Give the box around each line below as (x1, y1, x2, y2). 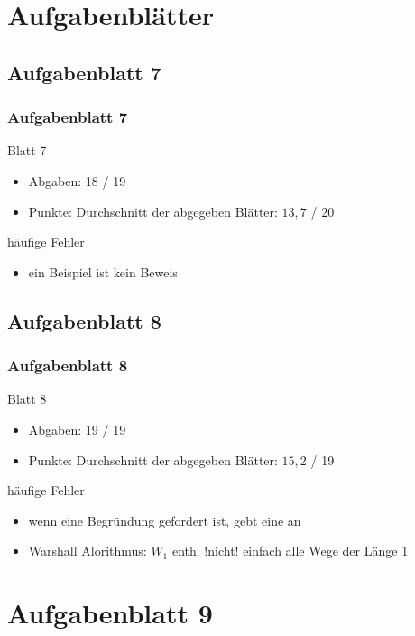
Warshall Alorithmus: (28, 541, 147, 560)
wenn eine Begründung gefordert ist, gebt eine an (28, 510, 301, 529)
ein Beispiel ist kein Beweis (28, 262, 178, 281)
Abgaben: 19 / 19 (28, 419, 126, 438)
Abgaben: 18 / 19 (28, 171, 126, 190)
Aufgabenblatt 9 (7, 594, 213, 631)
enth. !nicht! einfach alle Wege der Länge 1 (171, 541, 409, 560)
